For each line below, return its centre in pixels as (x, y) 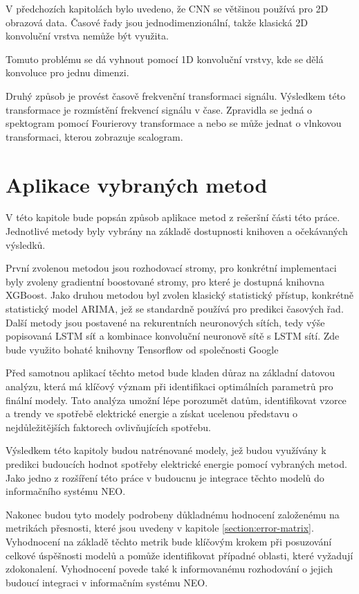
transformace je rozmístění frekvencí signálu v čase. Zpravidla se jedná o (159, 109)
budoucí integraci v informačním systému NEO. (107, 582)
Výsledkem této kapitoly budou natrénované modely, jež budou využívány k (166, 450)
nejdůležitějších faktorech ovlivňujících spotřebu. (108, 427)
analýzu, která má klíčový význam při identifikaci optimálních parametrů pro (169, 386)
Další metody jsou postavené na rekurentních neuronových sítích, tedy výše (165, 322)
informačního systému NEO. (66, 491)
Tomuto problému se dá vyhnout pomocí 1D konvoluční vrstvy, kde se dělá (165, 59)
